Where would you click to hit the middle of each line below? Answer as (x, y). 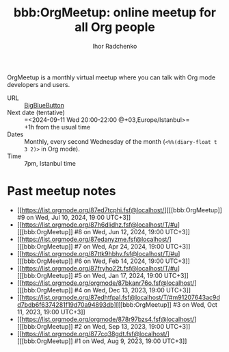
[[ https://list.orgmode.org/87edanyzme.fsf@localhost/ (93, 239)
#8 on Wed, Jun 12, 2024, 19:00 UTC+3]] (132, 231)
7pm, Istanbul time (50, 163)
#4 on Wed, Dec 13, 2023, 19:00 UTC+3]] (133, 290)
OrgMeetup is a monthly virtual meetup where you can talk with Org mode (111, 77)
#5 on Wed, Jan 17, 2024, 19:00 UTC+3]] (132, 275)
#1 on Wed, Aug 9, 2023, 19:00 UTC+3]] (131, 341)
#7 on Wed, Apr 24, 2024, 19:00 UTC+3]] (132, 246)
